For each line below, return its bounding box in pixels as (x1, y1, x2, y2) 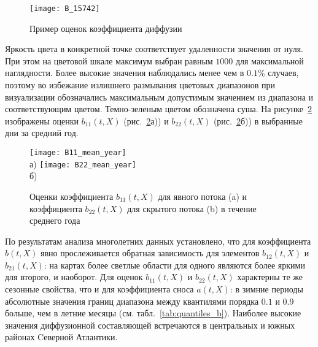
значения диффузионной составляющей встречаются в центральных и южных (5, 318, 295, 331)
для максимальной (235, 54, 304, 67)
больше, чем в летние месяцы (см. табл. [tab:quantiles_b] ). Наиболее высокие (5, 307, 301, 319)
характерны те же (237, 270, 303, 283)
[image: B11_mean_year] (29, 148, 126, 157)
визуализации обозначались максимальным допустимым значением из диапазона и (5, 90, 314, 103)
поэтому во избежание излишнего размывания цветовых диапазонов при (5, 78, 275, 91)
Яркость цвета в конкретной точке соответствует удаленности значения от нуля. (5, 42, 303, 55)
